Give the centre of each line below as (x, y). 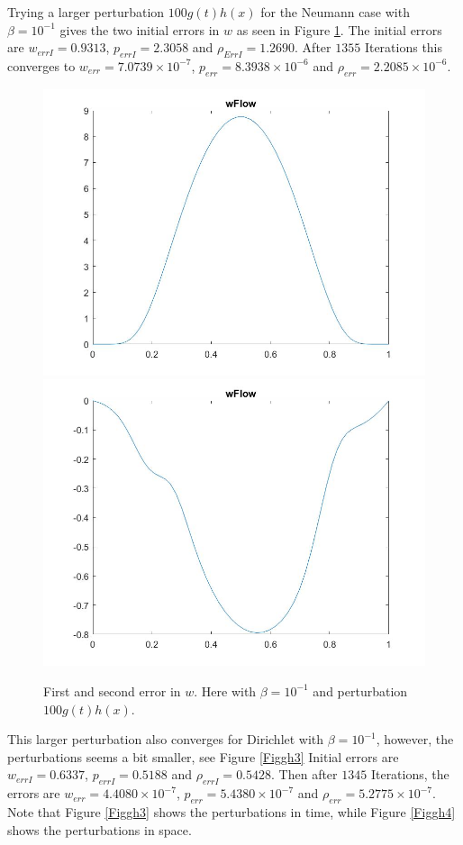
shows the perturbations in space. (100, 829)
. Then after (304, 774)
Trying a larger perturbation (86, 12)
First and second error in (112, 691)
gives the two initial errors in (140, 29)
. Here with (225, 691)
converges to (41, 65)
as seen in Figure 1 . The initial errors (339, 29)
